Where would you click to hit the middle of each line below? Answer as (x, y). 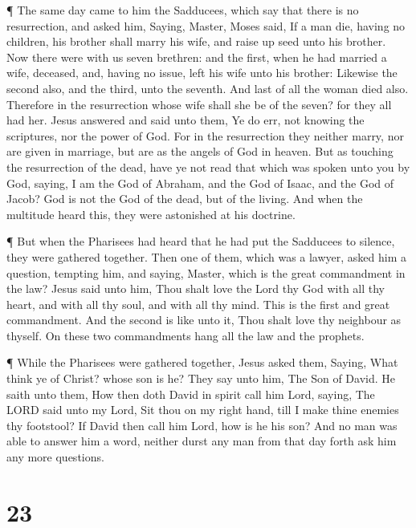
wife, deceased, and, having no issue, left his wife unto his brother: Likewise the (202, 73)
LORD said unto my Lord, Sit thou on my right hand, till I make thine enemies (203, 410)
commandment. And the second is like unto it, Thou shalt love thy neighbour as (204, 320)
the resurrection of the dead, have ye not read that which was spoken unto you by (208, 167)
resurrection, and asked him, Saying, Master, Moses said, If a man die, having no (206, 25)
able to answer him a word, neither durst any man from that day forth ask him (202, 441)
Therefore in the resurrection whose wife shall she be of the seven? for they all (199, 104)
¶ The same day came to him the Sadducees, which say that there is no (183, 10)
